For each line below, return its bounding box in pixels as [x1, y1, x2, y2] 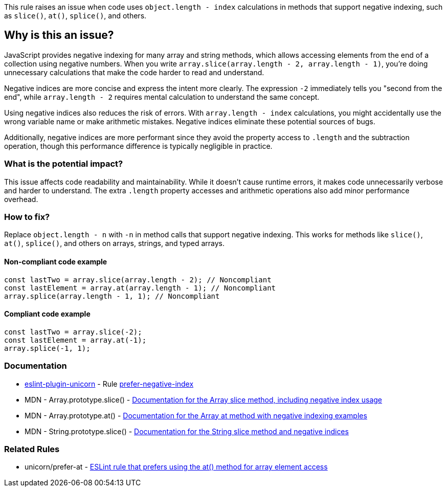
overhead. [4, 194, 38, 204]
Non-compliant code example [4, 257, 107, 266]
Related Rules [4, 443, 60, 454]
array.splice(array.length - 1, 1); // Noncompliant [4, 292, 220, 300]
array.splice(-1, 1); [4, 344, 91, 352]
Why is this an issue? [4, 29, 114, 42]
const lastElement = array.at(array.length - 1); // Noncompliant [4, 283, 276, 292]
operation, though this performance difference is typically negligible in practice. [4, 141, 273, 150]
